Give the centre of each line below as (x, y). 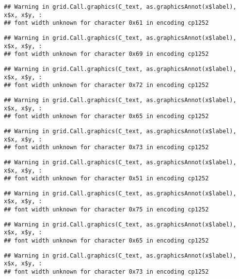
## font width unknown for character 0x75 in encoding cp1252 (106, 210)
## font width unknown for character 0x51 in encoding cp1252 (106, 179)
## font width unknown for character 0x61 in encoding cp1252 (106, 23)
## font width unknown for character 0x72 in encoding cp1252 (106, 85)
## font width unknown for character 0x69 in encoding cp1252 (106, 54)
